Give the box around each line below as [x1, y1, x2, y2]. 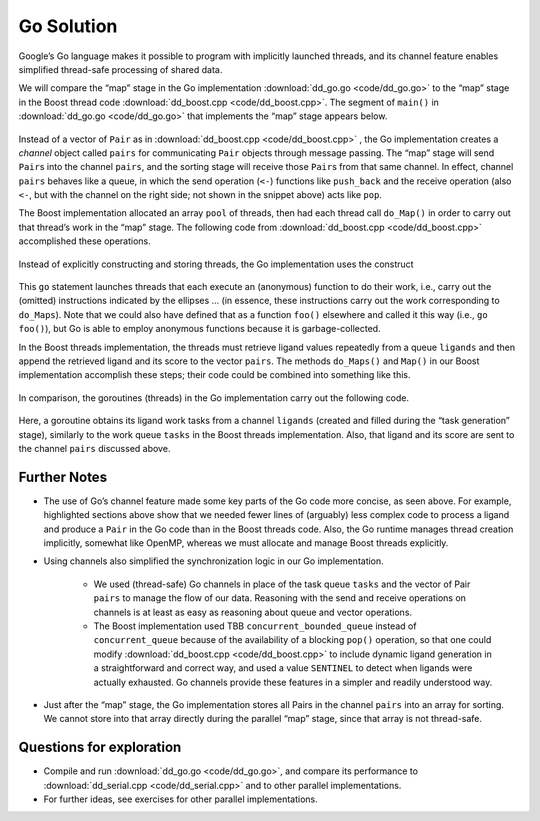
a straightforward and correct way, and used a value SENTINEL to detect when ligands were [93, 662, 473, 674]
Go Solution [18, 15, 118, 37]
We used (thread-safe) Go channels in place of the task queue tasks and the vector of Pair [93, 578, 471, 590]
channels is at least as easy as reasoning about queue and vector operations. [93, 606, 413, 618]
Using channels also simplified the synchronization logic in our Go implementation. [43, 555, 384, 567]
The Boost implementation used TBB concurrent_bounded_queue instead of [93, 620, 417, 632]
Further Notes [18, 468, 108, 485]
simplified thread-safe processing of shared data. [18, 63, 223, 75]
